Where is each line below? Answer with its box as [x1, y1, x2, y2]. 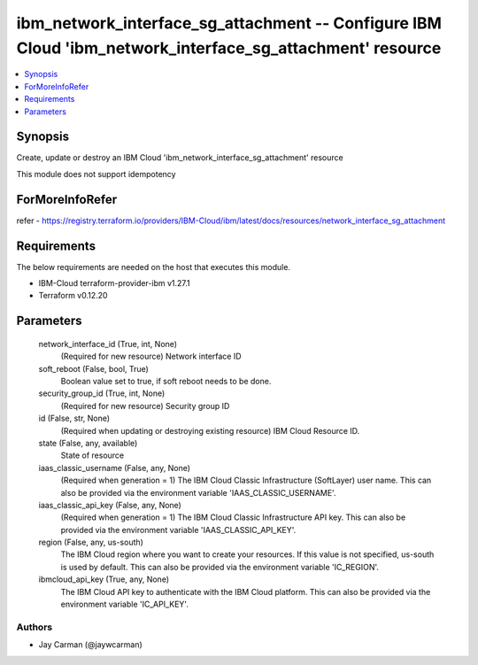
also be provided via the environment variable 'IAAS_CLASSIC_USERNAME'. [60, 487, 336, 498]
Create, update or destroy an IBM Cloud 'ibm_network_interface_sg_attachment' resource [16, 152, 344, 163]
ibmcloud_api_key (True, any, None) [38, 574, 170, 584]
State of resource [60, 450, 125, 460]
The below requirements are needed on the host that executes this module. [16, 261, 291, 272]
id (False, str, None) [38, 413, 111, 424]
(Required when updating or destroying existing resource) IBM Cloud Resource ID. [60, 425, 360, 436]
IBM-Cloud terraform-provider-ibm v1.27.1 [38, 278, 190, 289]
